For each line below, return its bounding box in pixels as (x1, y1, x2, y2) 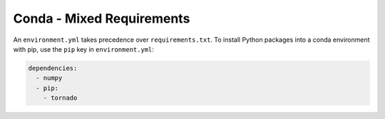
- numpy (36, 74, 63, 82)
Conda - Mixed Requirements (13, 11, 190, 26)
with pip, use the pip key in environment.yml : (13, 45, 155, 53)
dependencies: (28, 64, 78, 72)
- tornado (43, 94, 78, 102)
